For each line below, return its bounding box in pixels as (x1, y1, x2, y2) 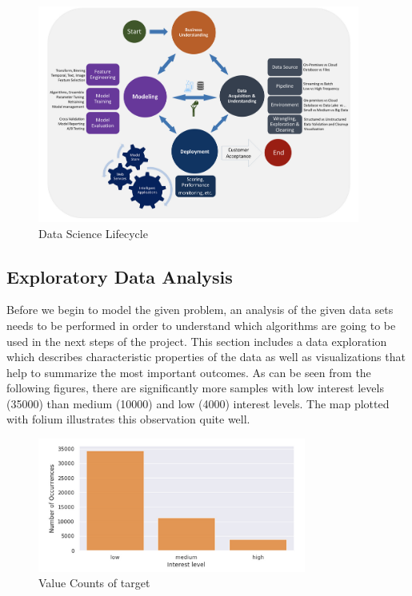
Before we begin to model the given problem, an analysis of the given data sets (6, 301, 394, 318)
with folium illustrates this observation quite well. (6, 411, 250, 427)
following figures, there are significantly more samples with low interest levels (6, 379, 384, 396)
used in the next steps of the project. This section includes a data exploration (6, 332, 387, 349)
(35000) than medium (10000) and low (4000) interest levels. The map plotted (6, 395, 390, 411)
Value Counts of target (38, 574, 150, 591)
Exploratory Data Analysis (6, 264, 233, 288)
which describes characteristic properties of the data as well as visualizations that (6, 348, 406, 365)
